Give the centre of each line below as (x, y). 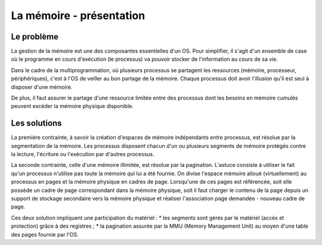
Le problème (35, 37)
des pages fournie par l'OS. (45, 234)
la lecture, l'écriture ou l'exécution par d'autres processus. (83, 154)
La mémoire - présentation (78, 15)
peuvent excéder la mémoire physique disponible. (72, 106)
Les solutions (36, 123)
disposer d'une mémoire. (42, 87)
